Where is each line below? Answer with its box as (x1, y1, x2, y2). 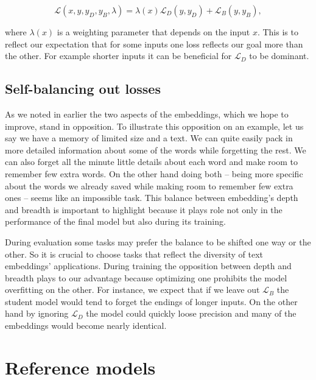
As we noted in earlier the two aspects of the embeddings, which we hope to (5, 107, 289, 120)
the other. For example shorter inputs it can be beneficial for (5, 49, 232, 62)
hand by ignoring (5, 307, 69, 320)
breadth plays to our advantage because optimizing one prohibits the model (5, 271, 287, 284)
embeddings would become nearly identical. (5, 319, 167, 332)
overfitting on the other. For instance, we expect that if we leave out (5, 283, 260, 296)
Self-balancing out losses (5, 79, 161, 98)
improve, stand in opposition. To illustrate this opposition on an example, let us (5, 119, 304, 132)
